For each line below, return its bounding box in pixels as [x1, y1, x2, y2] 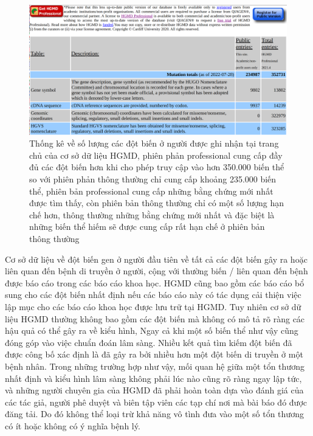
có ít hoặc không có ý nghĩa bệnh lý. [5, 419, 140, 432]
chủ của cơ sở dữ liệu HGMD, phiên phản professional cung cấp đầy [29, 148, 283, 161]
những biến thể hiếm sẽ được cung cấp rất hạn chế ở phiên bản [29, 220, 265, 233]
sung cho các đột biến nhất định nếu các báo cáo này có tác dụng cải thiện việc [5, 288, 301, 301]
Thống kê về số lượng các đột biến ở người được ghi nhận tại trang [29, 137, 279, 150]
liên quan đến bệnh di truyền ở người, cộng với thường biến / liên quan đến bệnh [5, 265, 308, 277]
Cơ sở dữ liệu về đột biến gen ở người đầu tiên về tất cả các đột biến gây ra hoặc [5, 252, 308, 265]
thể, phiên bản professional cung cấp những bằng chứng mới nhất [29, 184, 273, 197]
